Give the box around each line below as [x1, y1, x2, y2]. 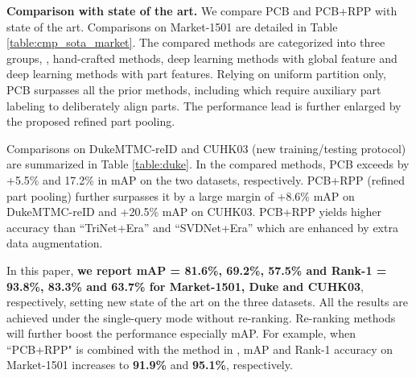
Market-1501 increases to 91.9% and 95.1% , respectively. [6, 356, 293, 373]
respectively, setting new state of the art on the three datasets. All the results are [6, 293, 408, 310]
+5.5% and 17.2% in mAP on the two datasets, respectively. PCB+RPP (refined [6, 171, 405, 188]
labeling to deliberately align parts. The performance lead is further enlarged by [6, 97, 402, 114]
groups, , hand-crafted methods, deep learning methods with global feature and [6, 49, 397, 66]
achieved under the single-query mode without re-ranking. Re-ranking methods [6, 309, 396, 326]
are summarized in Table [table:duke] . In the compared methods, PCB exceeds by [6, 156, 410, 172]
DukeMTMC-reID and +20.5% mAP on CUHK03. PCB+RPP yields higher [6, 203, 382, 220]
